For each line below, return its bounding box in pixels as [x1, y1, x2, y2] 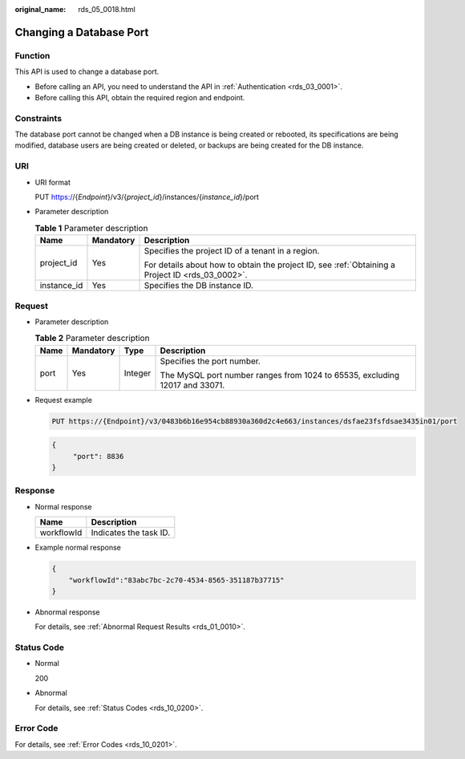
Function [14, 50, 51, 61]
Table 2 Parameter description [34, 333, 150, 344]
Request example [34, 395, 92, 404]
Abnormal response [34, 607, 100, 617]
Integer [123, 367, 152, 379]
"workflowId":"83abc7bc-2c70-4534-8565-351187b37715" [68, 575, 285, 585]
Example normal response [34, 542, 122, 553]
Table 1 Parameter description [34, 222, 148, 233]
